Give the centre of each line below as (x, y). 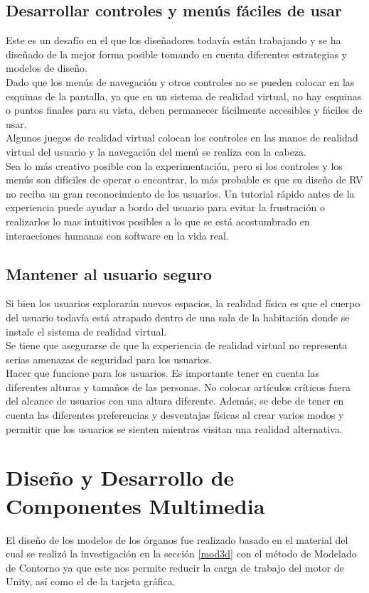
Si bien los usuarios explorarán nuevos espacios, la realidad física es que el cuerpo (183, 303)
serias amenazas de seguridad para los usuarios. (109, 359)
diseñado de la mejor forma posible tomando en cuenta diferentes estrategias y (177, 54)
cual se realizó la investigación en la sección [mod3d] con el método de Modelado (181, 554)
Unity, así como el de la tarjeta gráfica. (91, 581)
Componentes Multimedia (135, 505)
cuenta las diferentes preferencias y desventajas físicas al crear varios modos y (175, 415)
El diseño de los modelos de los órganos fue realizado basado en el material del (177, 539)
